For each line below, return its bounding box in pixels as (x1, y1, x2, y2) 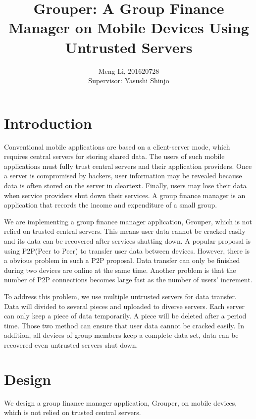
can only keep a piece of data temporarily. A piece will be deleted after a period (4, 311, 247, 321)
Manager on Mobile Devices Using (8, 17, 249, 38)
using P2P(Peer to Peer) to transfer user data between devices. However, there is (4, 245, 250, 256)
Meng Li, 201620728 (98, 65, 159, 76)
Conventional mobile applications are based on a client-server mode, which (4, 141, 230, 152)
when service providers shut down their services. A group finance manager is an (4, 190, 246, 200)
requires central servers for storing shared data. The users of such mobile (4, 151, 225, 161)
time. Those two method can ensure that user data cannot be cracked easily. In (4, 320, 244, 330)
